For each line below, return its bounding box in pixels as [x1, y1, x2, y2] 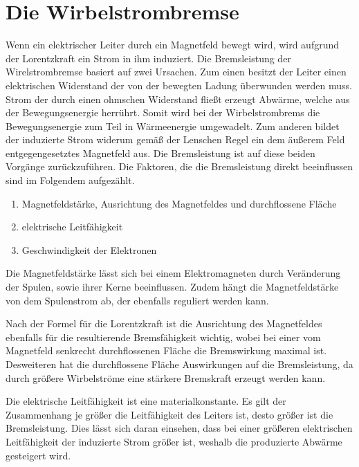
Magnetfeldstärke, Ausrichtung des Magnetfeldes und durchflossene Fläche [21, 196, 337, 210]
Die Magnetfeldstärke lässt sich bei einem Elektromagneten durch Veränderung [6, 266, 341, 280]
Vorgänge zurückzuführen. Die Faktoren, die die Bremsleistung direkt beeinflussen [6, 159, 353, 174]
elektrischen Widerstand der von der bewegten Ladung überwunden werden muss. [6, 77, 352, 92]
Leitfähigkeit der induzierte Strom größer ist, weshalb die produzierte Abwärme [6, 434, 342, 448]
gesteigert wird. [6, 448, 71, 462]
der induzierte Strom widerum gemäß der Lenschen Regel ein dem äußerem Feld [6, 132, 345, 147]
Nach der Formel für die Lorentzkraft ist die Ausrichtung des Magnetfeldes [6, 316, 322, 331]
